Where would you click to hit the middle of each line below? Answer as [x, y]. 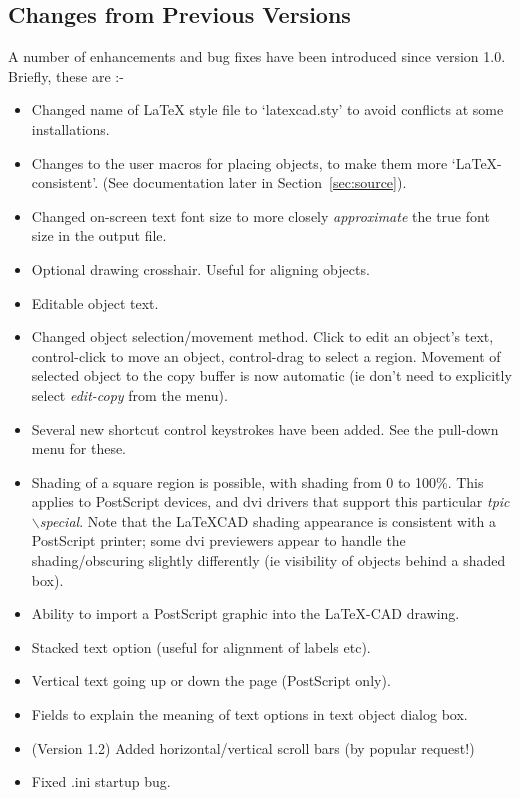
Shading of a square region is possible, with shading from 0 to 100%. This [257, 481]
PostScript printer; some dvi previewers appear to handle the [218, 540]
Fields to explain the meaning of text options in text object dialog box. [249, 714]
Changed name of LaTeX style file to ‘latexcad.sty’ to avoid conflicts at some [267, 109]
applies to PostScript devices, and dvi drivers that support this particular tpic [270, 501]
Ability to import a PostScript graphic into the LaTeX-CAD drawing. [245, 613]
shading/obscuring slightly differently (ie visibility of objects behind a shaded [268, 560]
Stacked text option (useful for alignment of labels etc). [201, 646]
